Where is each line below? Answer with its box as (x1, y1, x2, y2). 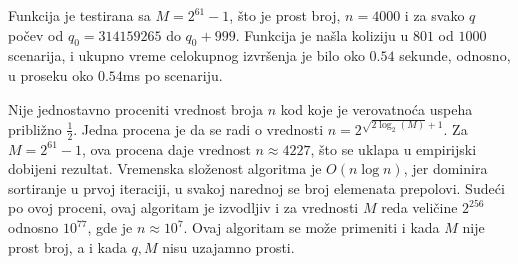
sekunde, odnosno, (399, 45, 511, 66)
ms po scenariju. (122, 64, 223, 85)
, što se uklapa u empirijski (310, 138, 477, 159)
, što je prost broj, (229, 5, 341, 25)
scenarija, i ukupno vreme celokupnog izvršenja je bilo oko (8, 45, 365, 66)
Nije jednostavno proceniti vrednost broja (8, 98, 264, 119)
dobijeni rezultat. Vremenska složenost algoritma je (8, 158, 322, 179)
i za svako (404, 5, 465, 25)
